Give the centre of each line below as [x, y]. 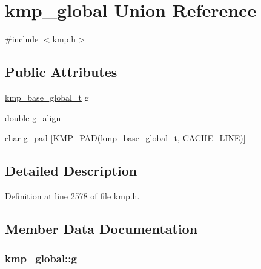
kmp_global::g [41, 258]
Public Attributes [61, 72]
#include [22, 39]
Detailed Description [71, 171]
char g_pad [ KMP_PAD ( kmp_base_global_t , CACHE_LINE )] [125, 138]
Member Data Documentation [101, 228]
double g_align [33, 117]
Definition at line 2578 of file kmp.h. [72, 195]
